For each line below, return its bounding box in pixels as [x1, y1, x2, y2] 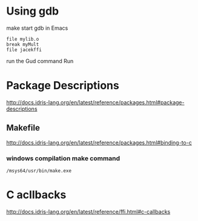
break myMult [6, 41, 39, 47]
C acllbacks [6, 188, 67, 202]
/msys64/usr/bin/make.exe [6, 168, 71, 174]
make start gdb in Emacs [6, 24, 68, 32]
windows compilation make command [6, 154, 120, 162]
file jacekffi [6, 47, 42, 53]
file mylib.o [6, 36, 39, 42]
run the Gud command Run [6, 57, 74, 64]
